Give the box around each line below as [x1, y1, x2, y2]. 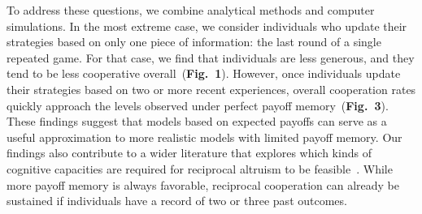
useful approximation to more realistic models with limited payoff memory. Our [7, 128, 402, 145]
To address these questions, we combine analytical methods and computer [7, 2, 375, 18]
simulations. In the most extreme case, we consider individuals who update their [7, 17, 407, 34]
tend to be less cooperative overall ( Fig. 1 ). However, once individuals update [7, 65, 401, 82]
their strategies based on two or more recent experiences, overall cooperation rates [7, 80, 416, 97]
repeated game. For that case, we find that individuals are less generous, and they [7, 49, 415, 66]
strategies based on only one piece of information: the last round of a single [7, 33, 381, 50]
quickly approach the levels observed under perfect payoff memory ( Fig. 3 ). [7, 96, 389, 113]
